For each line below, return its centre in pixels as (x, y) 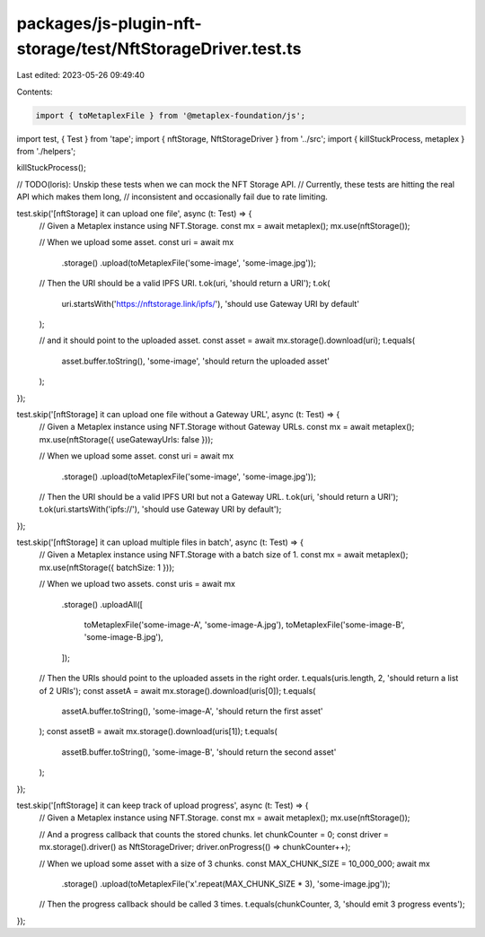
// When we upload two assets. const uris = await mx (137, 584)
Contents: (35, 92)
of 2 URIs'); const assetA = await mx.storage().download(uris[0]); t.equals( (177, 690)
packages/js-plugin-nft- (109, 23)
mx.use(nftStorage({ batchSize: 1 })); (107, 567)
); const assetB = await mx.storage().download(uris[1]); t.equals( (158, 731)
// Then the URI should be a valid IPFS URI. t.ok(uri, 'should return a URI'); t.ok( (185, 284)
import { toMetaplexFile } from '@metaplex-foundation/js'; (171, 115)
